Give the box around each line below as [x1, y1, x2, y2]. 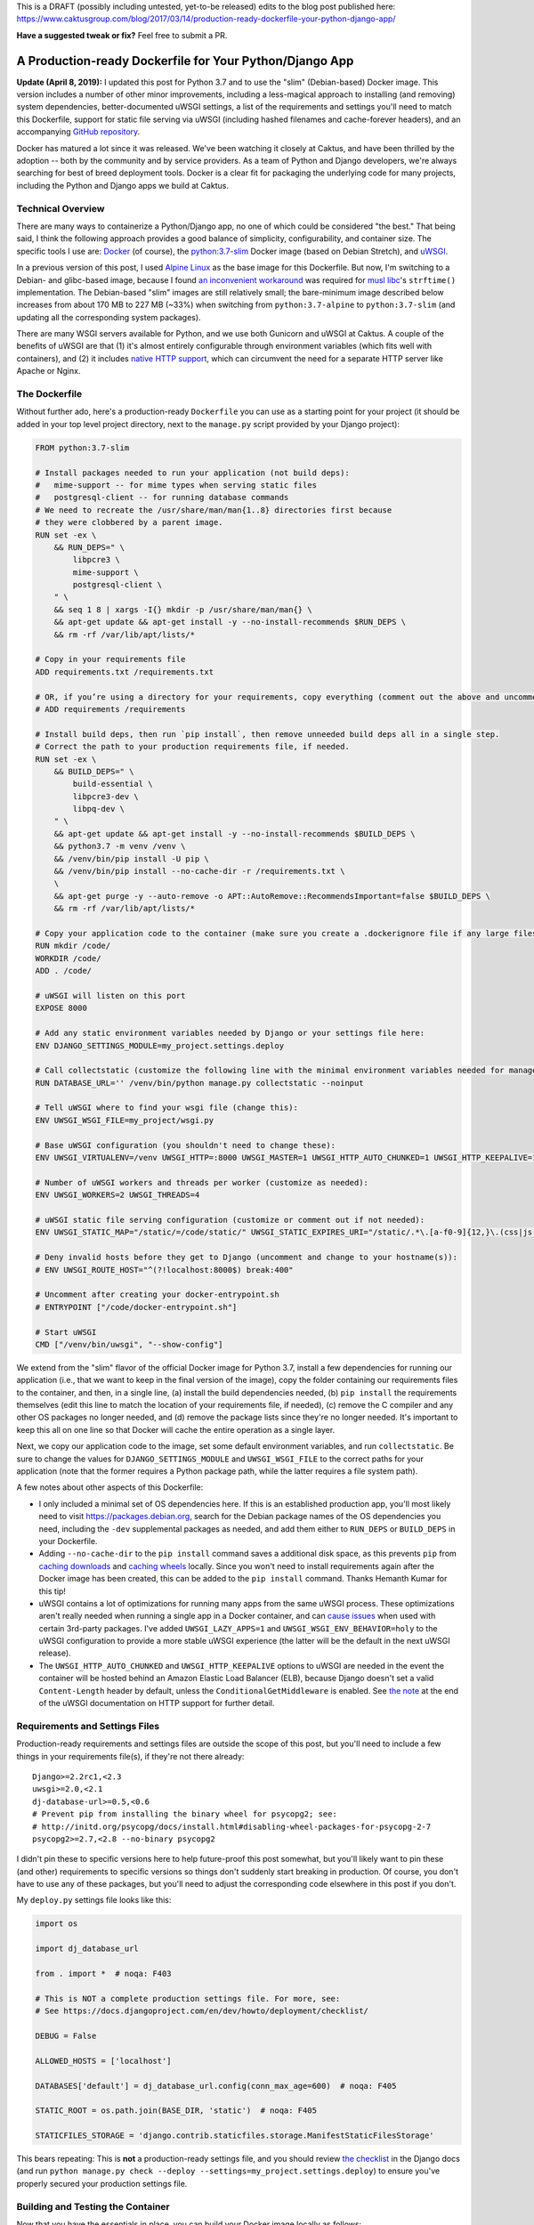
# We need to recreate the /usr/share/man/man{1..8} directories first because [35, 505, 392, 515]
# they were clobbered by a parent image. [35, 517, 223, 528]
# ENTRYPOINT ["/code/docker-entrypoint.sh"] [35, 1302, 238, 1312]
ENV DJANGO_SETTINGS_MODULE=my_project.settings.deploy [35, 1040, 285, 1050]
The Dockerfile [16, 388, 83, 400]
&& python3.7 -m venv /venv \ [53, 841, 186, 852]
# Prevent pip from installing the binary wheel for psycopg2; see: [32, 1809, 337, 1819]
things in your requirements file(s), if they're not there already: [16, 1751, 245, 1761]
